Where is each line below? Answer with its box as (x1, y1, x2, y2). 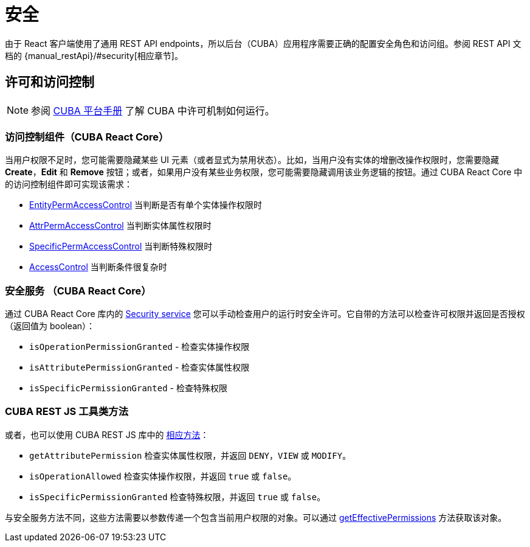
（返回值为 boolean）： (5, 321, 95, 332)
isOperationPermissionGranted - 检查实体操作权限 (29, 341, 250, 352)
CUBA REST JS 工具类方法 (5, 405, 128, 418)
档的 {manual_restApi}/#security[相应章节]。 (5, 50, 183, 61)
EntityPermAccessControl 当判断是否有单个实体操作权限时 (29, 200, 263, 211)
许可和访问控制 (5, 74, 94, 90)
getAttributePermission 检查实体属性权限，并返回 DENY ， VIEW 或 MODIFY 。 (29, 450, 351, 461)
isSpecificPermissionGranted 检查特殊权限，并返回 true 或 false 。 (29, 491, 326, 502)
